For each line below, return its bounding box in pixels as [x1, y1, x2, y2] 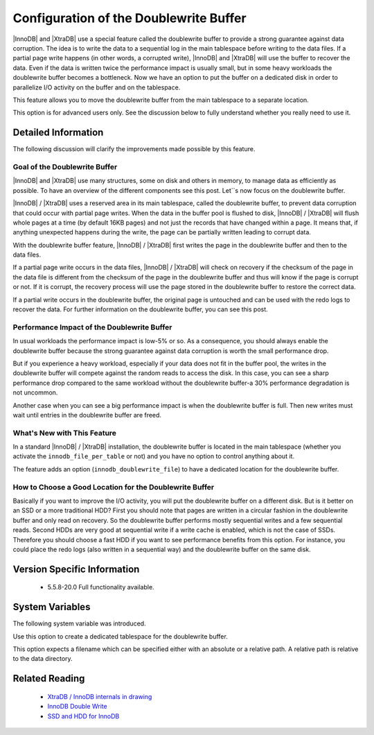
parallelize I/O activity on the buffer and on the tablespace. [12, 83, 181, 92]
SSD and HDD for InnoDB [47, 711, 120, 720]
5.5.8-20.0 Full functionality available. [47, 583, 155, 591]
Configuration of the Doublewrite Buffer [12, 10, 247, 26]
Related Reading [12, 673, 85, 684]
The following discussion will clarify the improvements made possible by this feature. [12, 145, 256, 153]
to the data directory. [12, 655, 73, 663]
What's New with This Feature [12, 428, 117, 438]
